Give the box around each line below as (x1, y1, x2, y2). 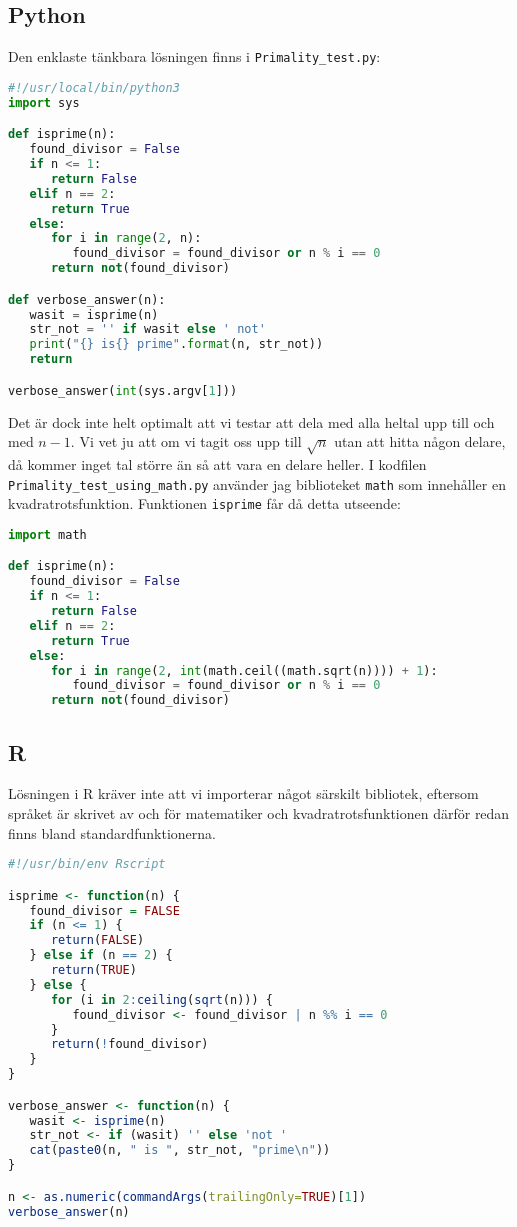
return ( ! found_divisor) (50, 1037, 209, 1052)
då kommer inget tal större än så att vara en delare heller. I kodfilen (8, 453, 427, 474)
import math (8, 527, 87, 542)
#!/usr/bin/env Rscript (8, 857, 166, 872)
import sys (8, 95, 80, 110)
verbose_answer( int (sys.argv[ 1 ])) (8, 383, 238, 398)
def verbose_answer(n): (8, 292, 166, 307)
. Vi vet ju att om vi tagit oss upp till (70, 431, 302, 452)
